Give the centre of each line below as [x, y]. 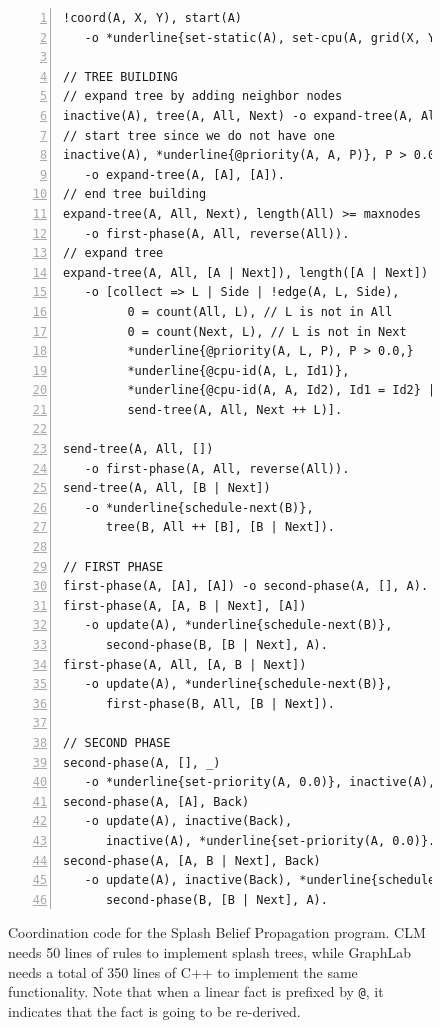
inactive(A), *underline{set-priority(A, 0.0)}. [270, 840]
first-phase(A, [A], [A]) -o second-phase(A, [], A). [246, 586]
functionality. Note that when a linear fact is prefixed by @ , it [196, 991]
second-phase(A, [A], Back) [156, 801]
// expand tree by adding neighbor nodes [203, 96]
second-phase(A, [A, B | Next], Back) [192, 860]
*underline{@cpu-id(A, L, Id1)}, [238, 370]
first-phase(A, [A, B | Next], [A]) [185, 605]
